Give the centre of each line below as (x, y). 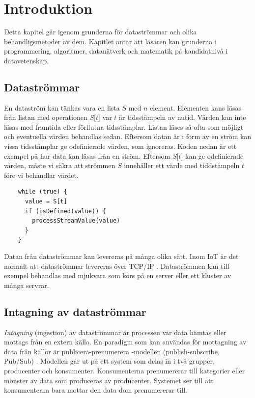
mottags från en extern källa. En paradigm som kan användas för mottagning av (125, 342)
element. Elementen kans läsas (196, 107)
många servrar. (27, 285)
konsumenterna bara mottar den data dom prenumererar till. (96, 390)
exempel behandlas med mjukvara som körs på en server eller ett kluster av (118, 275)
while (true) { (42, 192)
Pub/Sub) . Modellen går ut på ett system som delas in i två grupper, (109, 361)
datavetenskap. (27, 60)
